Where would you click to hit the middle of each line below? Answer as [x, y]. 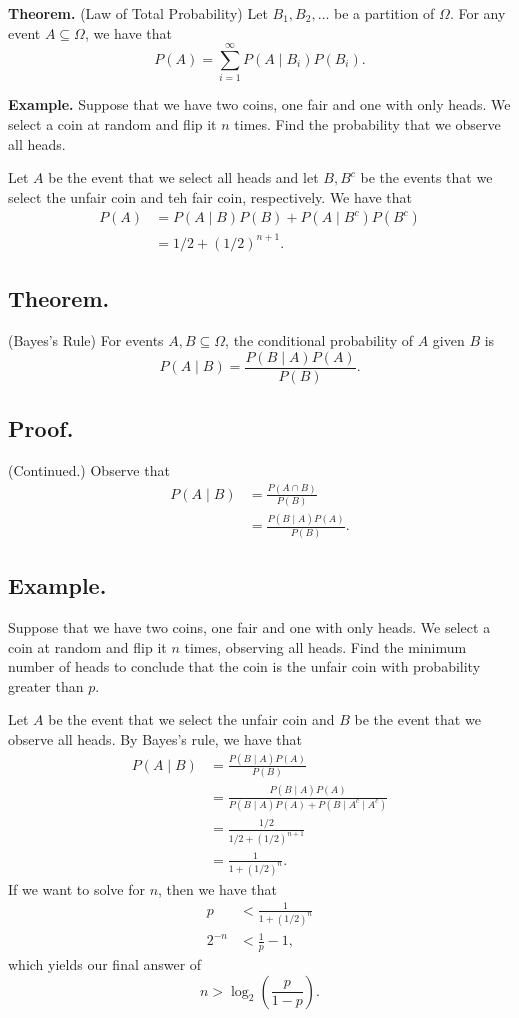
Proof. [41, 428]
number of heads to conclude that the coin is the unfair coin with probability [244, 666]
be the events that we [426, 177]
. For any [477, 13]
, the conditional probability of [319, 340]
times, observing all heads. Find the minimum [325, 646]
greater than [46, 685]
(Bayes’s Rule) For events [86, 340]
